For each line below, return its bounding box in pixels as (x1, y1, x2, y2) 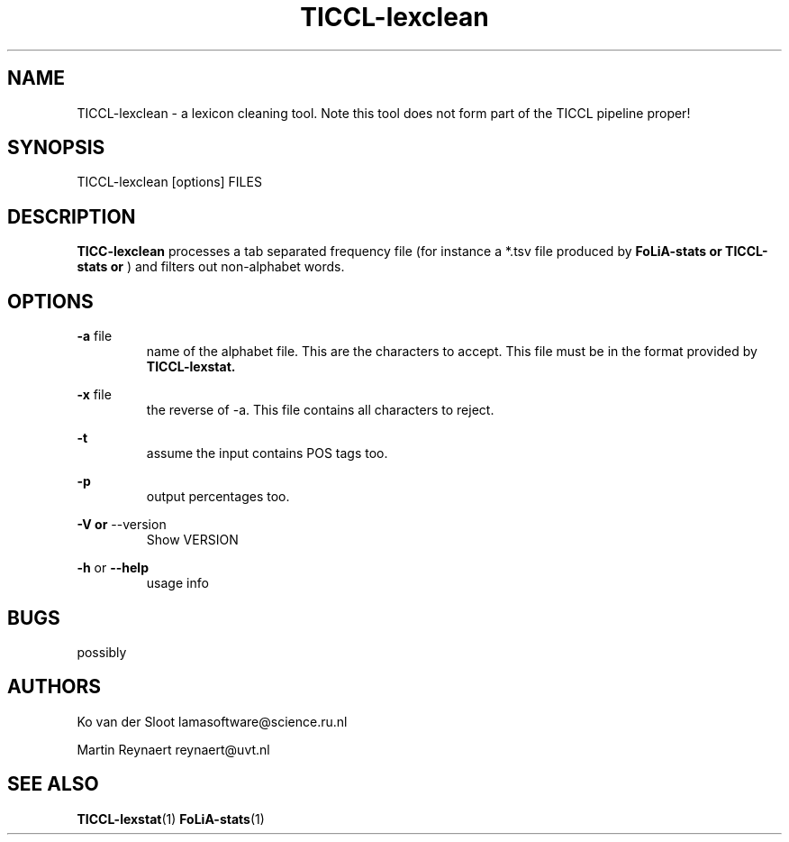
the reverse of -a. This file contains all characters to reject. (146, 402, 494, 418)
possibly (77, 644, 127, 660)
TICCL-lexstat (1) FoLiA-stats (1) (77, 810, 265, 827)
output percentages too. (146, 489, 290, 505)
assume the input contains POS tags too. (146, 445, 388, 462)
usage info (146, 575, 209, 591)
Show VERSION (146, 532, 239, 548)
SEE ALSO (7, 773, 99, 796)
